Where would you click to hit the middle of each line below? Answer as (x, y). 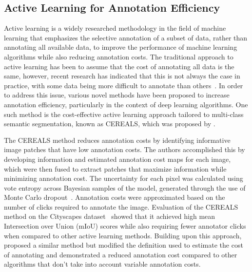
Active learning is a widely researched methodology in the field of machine (115, 28)
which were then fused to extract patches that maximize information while (115, 168)
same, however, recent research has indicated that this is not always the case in (122, 76)
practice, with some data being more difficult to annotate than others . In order (124, 85)
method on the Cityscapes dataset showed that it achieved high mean (110, 216)
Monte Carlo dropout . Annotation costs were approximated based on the (115, 197)
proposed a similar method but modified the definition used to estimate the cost (124, 245)
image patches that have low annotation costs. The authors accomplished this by (125, 149)
